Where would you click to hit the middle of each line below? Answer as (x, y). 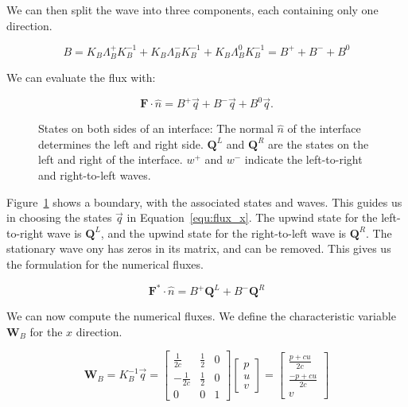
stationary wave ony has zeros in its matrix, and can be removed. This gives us (199, 248)
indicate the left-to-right (303, 159)
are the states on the (319, 143)
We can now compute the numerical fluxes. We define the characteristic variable (201, 316)
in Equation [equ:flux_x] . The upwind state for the (252, 217)
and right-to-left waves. (95, 174)
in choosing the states (59, 217)
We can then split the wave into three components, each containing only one (192, 10)
